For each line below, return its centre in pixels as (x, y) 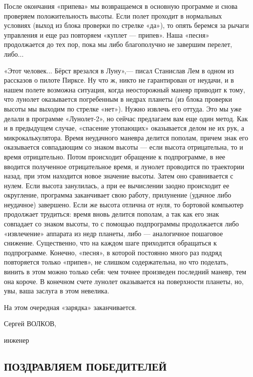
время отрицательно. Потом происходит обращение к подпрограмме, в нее (115, 156)
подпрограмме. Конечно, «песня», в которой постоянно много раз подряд (113, 252)
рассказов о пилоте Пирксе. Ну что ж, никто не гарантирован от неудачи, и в (119, 80)
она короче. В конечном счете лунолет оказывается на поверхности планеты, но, (124, 281)
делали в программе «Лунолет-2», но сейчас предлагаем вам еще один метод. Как (126, 118)
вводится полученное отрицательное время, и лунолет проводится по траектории (124, 166)
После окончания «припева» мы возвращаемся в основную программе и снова (121, 6)
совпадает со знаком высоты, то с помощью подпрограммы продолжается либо (122, 224)
